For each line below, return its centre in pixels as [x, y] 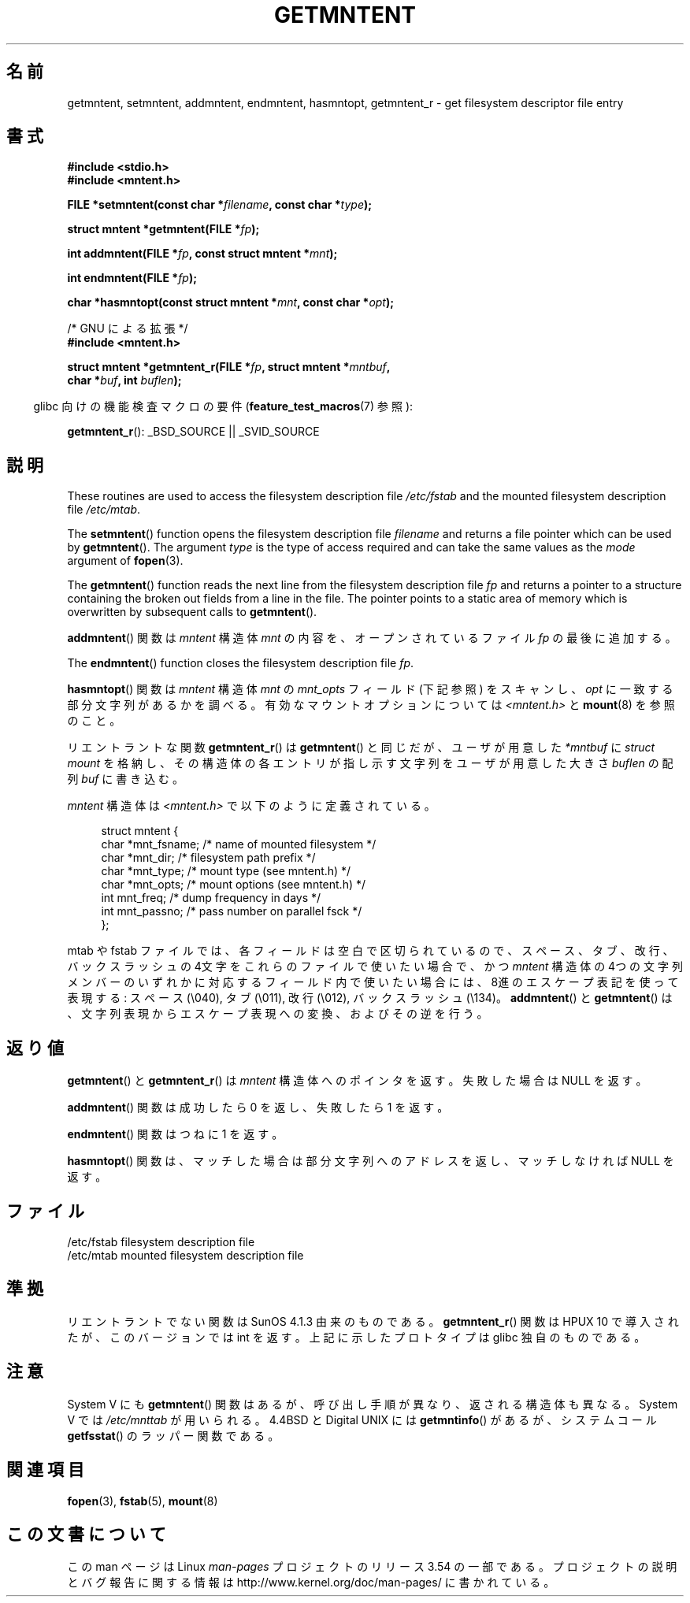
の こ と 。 [94, 721]
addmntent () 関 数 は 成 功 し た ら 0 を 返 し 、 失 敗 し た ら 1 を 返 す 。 [258, 1108]
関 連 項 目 [45, 1470]
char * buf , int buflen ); [124, 380]
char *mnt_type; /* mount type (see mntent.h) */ [226, 871]
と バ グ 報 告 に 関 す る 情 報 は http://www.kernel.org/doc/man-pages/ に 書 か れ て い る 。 [311, 1583]
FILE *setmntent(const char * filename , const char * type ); [220, 205]
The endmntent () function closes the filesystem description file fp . [241, 663]
